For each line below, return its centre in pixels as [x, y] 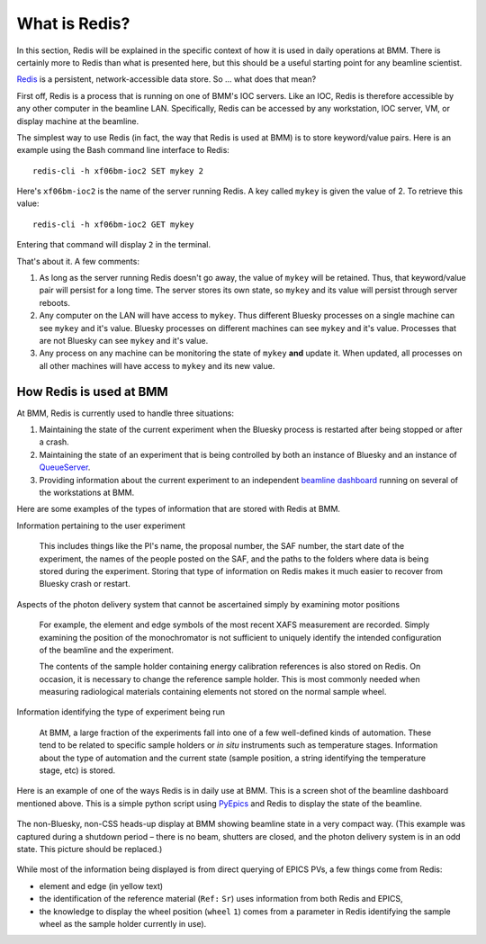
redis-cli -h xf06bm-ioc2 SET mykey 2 [118, 171]
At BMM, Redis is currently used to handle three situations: [125, 413]
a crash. [54, 442]
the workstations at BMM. [87, 492]
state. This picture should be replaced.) [90, 849]
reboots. [55, 302]
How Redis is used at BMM [92, 391]
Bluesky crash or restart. [85, 584]
